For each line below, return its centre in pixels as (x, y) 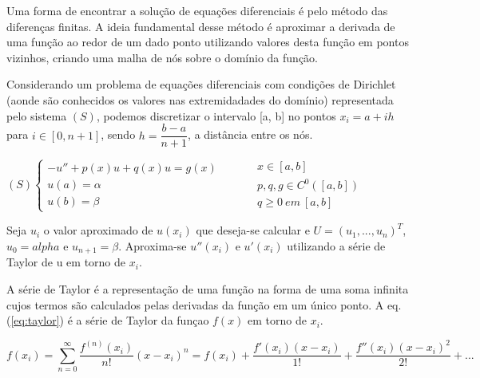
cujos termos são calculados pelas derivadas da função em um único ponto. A (195, 304)
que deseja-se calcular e (253, 230)
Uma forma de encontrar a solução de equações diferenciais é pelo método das (197, 10)
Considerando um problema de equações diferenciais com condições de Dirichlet (201, 84)
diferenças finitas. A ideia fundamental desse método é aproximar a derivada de (201, 26)
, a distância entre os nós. (250, 134)
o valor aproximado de (98, 230)
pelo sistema (37, 115)
